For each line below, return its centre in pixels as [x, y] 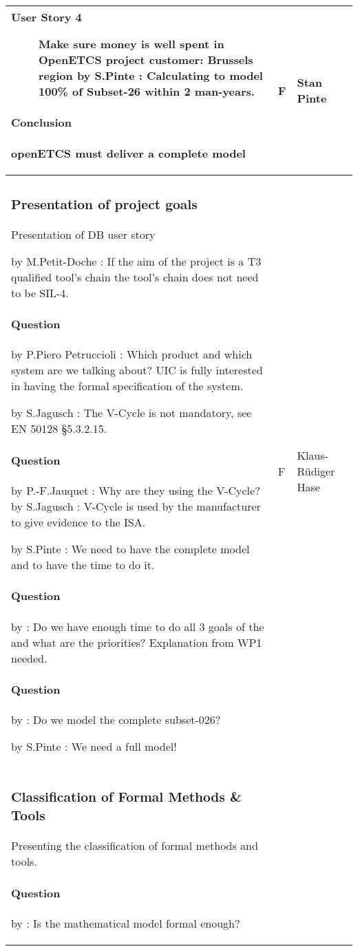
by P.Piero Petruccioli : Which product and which [132, 354]
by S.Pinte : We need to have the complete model [130, 548]
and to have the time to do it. [83, 564]
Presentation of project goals [104, 204]
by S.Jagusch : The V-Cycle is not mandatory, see [131, 413]
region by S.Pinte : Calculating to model [151, 75]
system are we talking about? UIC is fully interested [137, 370]
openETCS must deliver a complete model [128, 153]
